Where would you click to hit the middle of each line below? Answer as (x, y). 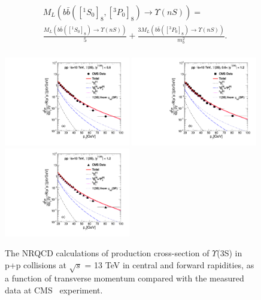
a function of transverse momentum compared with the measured (125, 278)
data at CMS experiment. (54, 290)
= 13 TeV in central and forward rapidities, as (169, 264)
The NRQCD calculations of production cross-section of (107, 253)
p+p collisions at (36, 264)
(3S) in (230, 253)
